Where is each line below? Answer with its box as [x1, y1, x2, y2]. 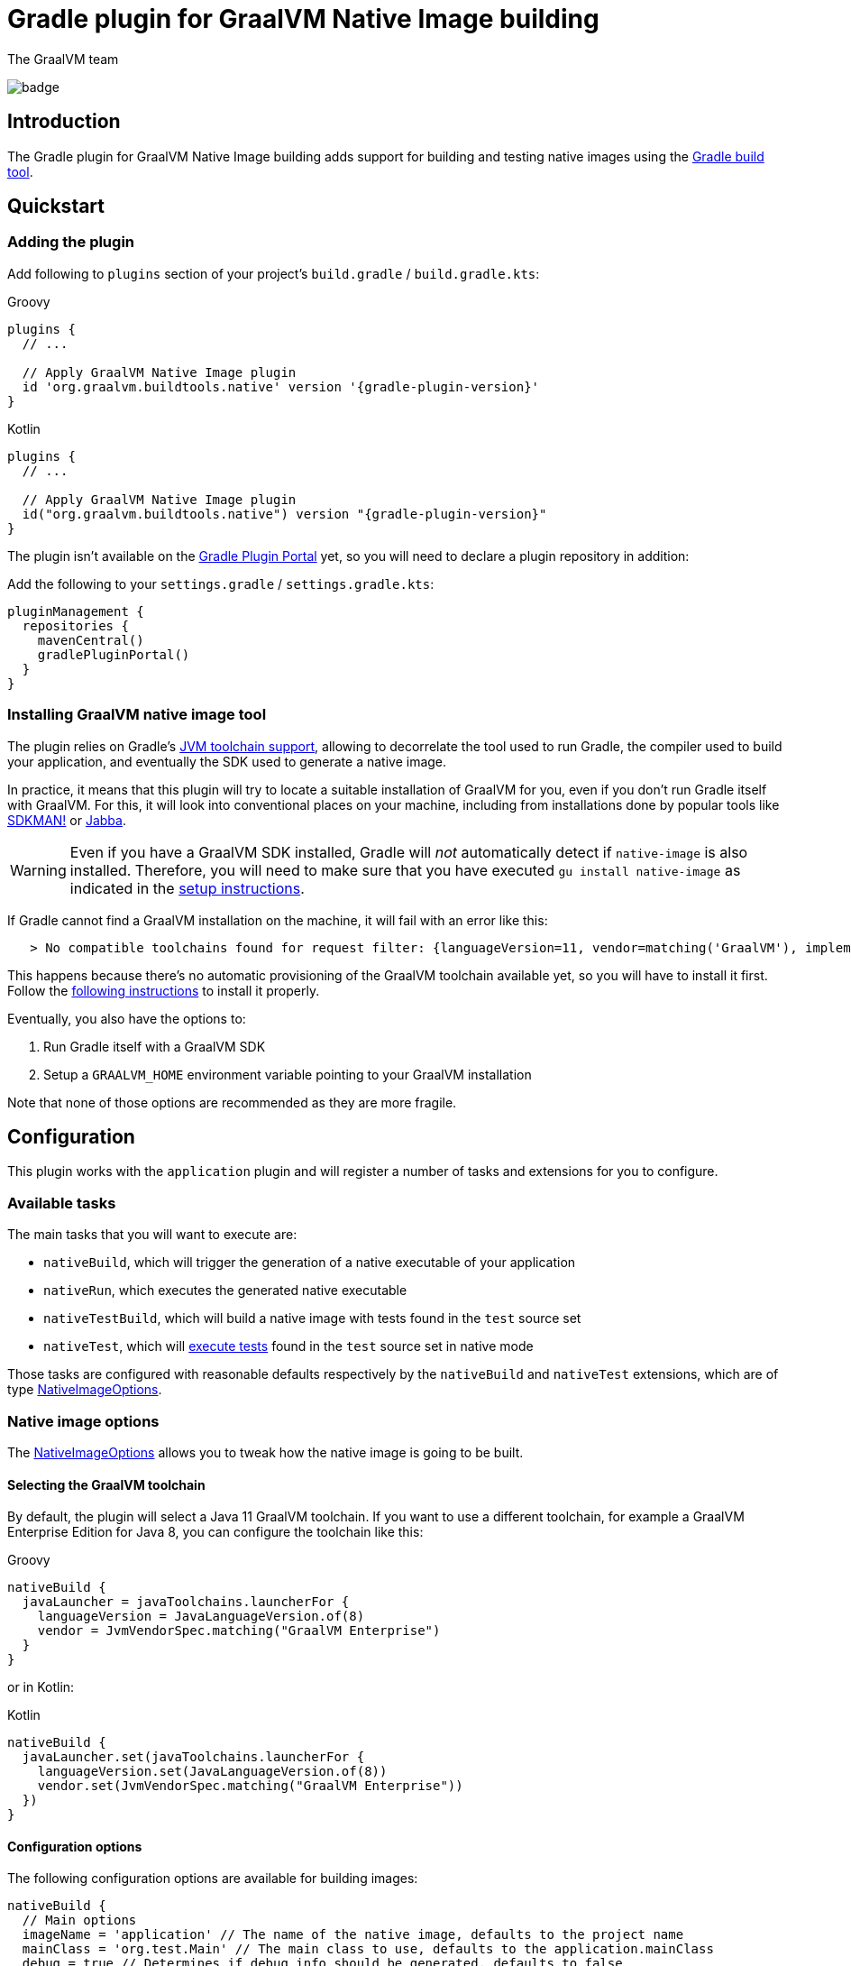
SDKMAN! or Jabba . [7, 812, 126, 828]
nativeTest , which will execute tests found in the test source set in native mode [43, 1338, 534, 1355]
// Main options [22, 1913, 137, 1928]
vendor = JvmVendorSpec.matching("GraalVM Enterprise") [37, 1623, 441, 1639]
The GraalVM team [7, 51, 119, 67]
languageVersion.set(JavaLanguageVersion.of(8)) [37, 1764, 388, 1779]
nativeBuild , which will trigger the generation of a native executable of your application [43, 1254, 576, 1271]
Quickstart [7, 195, 105, 218]
